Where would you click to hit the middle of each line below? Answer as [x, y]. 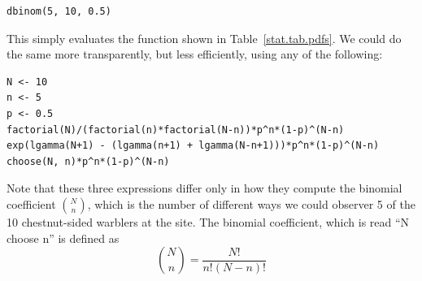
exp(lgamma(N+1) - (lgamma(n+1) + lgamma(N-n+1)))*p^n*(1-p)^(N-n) [193, 146]
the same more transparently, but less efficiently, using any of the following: [195, 54]
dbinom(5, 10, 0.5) [59, 11]
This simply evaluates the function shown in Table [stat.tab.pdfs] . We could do [204, 38]
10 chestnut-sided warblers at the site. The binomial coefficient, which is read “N [208, 221]
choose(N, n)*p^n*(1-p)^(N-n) [88, 161]
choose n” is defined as [63, 238]
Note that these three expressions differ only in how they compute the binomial [204, 188]
